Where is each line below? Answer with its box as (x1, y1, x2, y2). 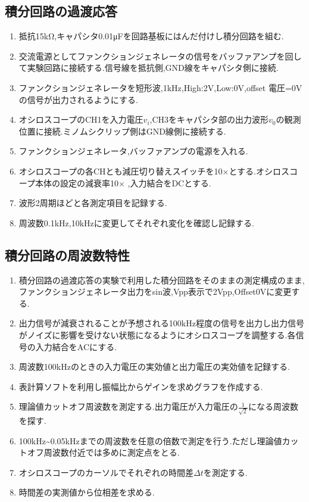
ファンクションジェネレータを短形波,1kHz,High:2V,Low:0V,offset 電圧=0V (18, 81, 302, 93)
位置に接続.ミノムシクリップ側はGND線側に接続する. (18, 124, 226, 137)
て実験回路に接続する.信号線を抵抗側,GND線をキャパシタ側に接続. (18, 61, 279, 74)
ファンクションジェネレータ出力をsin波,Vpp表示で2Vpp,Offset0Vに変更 (18, 285, 292, 298)
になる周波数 (248, 400, 298, 413)
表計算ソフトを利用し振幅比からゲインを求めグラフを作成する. (18, 380, 263, 392)
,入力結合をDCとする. (127, 176, 211, 189)
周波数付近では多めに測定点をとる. (43, 446, 180, 459)
